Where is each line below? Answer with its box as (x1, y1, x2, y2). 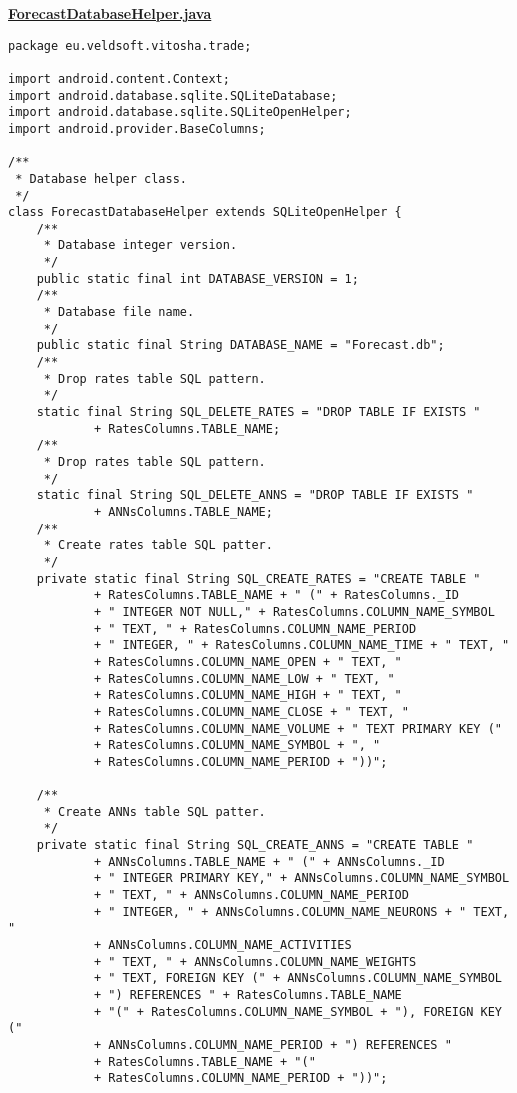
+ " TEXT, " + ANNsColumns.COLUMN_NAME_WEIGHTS (93, 954, 417, 969)
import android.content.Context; (8, 71, 230, 86)
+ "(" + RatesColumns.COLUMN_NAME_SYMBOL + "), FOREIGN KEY (93, 1004, 502, 1019)
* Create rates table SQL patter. (43, 538, 273, 553)
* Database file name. (43, 305, 195, 320)
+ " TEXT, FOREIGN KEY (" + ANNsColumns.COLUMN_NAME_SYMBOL (93, 971, 502, 986)
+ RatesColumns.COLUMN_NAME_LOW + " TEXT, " (93, 671, 395, 686)
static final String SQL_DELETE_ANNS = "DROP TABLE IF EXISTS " (36, 488, 474, 503)
